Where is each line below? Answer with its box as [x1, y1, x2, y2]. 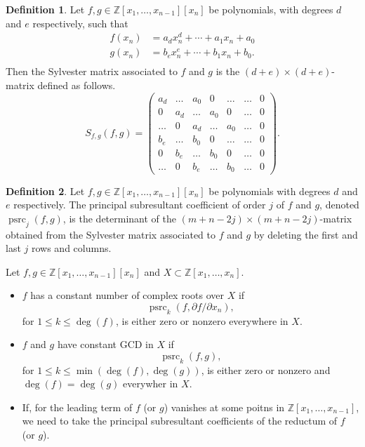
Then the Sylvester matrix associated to [6, 64, 178, 79]
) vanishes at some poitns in [164, 399, 285, 414]
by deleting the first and [253, 227, 358, 241]
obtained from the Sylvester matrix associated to [6, 227, 216, 241]
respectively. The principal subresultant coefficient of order [13, 197, 266, 212]
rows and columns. [31, 241, 112, 255]
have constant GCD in [57, 337, 154, 352]
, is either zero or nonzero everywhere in [115, 313, 288, 328]
